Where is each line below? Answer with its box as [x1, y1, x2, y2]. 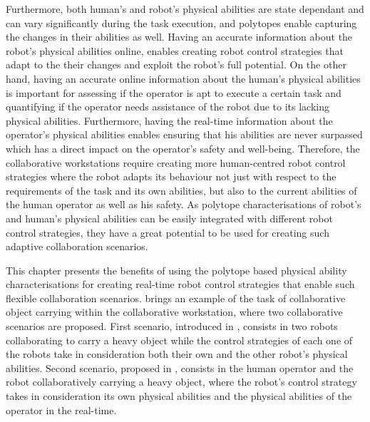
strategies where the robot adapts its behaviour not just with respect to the [6, 169, 336, 184]
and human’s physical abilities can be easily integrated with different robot [6, 210, 333, 225]
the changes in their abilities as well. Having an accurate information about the [6, 29, 353, 44]
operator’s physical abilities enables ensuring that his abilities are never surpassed [6, 127, 363, 142]
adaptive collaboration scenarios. [6, 239, 148, 254]
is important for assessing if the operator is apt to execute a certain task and [6, 85, 341, 100]
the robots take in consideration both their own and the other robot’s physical [6, 346, 348, 361]
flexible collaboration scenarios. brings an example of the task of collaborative [6, 290, 346, 305]
